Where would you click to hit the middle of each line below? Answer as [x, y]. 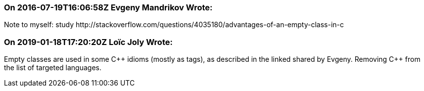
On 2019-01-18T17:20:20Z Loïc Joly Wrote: [88, 42]
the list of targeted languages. [53, 68]
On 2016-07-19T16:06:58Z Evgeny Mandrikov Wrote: [108, 7]
